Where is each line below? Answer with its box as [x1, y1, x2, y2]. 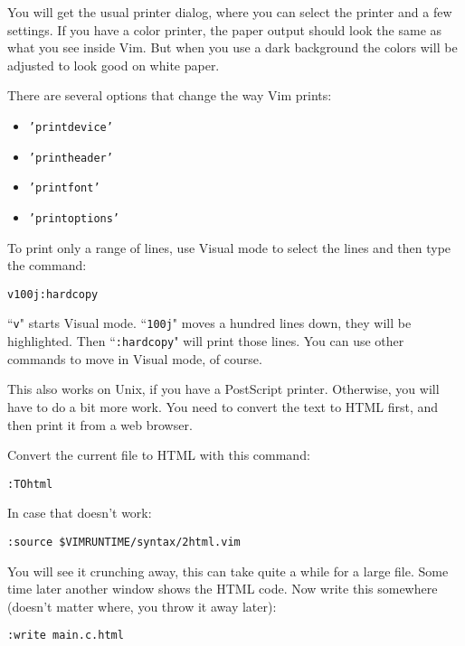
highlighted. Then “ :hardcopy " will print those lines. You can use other [7, 332, 404, 351]
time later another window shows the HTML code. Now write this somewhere [7, 579, 438, 598]
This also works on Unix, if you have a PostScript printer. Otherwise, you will [7, 379, 440, 398]
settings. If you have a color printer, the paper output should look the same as [7, 20, 442, 39]
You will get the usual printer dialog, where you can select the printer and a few [7, 3, 452, 21]
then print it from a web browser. [7, 415, 193, 434]
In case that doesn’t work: [7, 503, 152, 522]
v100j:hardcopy [7, 287, 99, 301]
